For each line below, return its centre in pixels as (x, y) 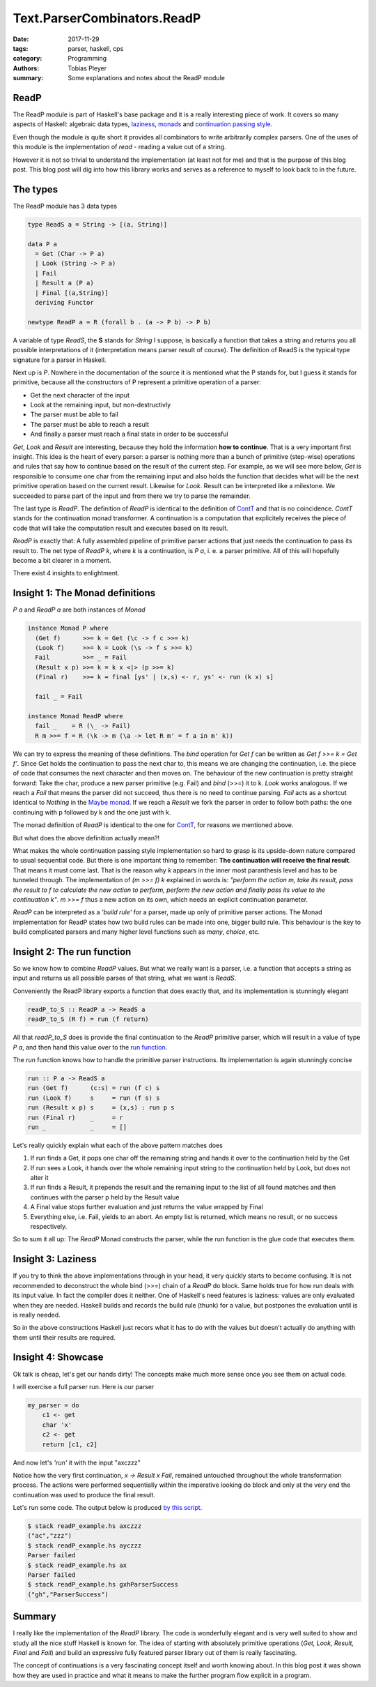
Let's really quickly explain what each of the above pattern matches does (118, 1145)
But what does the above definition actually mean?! (86, 838)
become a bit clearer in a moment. (62, 560)
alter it (39, 1178)
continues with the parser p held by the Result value (105, 1197)
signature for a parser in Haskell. (60, 360)
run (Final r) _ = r (75, 1117)
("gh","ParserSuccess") (68, 1594)
